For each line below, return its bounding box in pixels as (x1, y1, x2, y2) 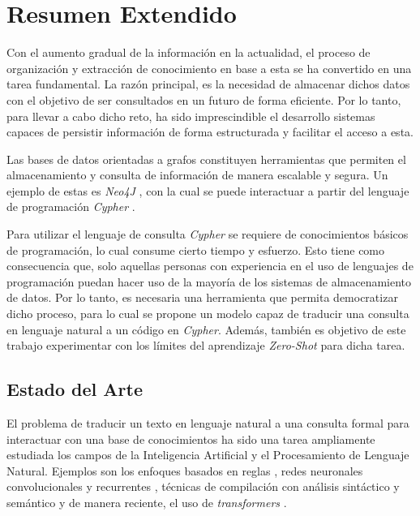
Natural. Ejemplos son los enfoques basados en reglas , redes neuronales (6, 462, 363, 479)
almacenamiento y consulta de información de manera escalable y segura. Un (6, 166, 388, 183)
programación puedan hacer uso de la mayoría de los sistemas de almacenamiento (6, 273, 412, 290)
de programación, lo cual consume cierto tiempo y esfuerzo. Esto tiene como (6, 241, 385, 258)
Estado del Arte (6, 376, 143, 402)
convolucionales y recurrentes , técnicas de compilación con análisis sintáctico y (6, 478, 400, 495)
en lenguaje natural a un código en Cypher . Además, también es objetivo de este (6, 320, 406, 338)
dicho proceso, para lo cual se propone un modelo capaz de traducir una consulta (6, 305, 409, 322)
